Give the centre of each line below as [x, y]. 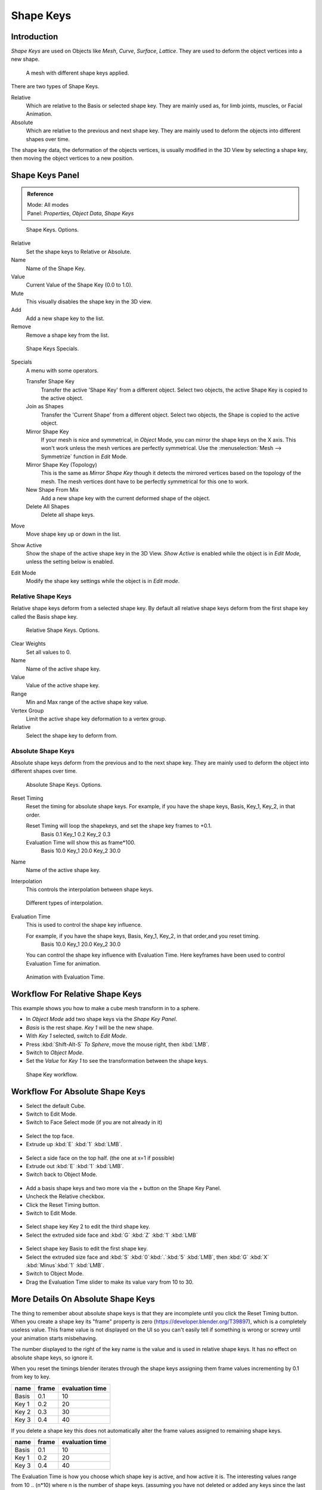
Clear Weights [28, 644]
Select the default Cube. [56, 1106]
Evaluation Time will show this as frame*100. [81, 843]
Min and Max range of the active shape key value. [87, 702]
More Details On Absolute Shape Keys [83, 1299]
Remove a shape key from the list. [68, 335]
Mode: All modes [48, 205]
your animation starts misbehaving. [54, 1338]
